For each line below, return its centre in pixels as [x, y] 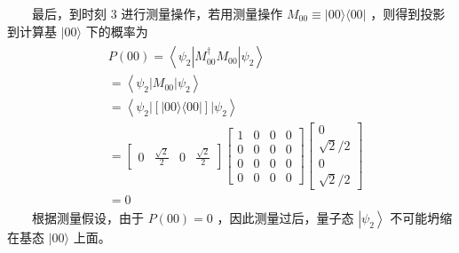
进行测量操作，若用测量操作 [202, 13]
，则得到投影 [408, 13]
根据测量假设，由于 [88, 218]
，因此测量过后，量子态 [285, 218]
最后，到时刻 [69, 13]
